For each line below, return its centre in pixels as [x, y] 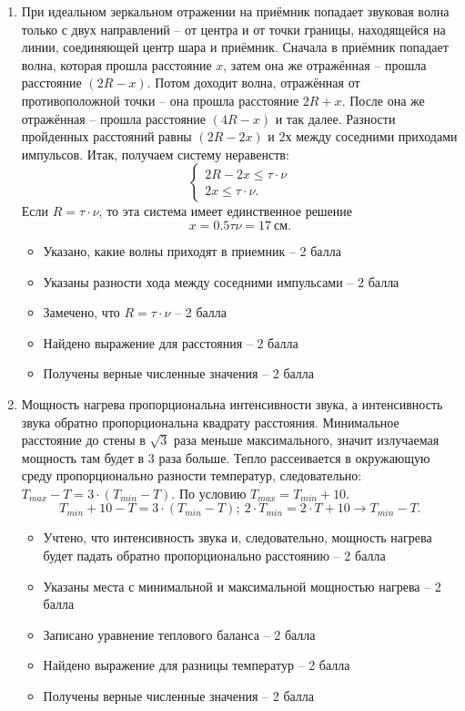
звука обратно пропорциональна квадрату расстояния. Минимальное [210, 422]
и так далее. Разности [335, 118]
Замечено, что [81, 312]
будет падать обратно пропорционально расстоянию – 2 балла [214, 556]
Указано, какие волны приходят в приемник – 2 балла [192, 250]
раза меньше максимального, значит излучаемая [307, 440]
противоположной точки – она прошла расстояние [160, 100]
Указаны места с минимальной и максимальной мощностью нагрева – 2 [242, 586]
